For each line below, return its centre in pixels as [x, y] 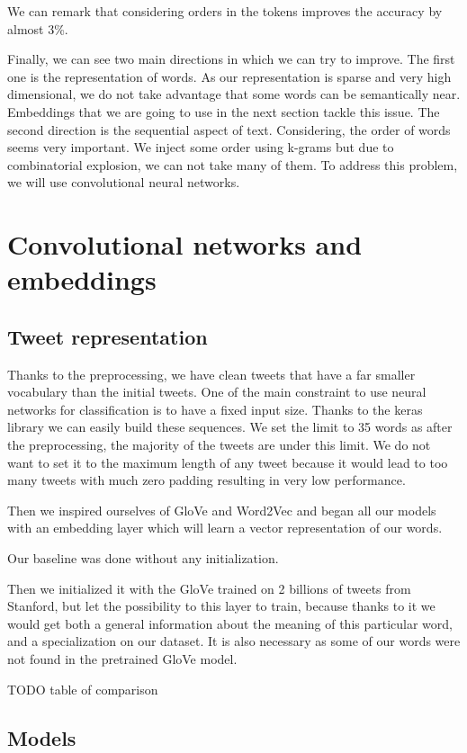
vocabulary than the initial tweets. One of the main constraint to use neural [217, 392]
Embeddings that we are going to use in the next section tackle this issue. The [224, 111]
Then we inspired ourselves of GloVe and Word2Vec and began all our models [222, 510]
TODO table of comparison [83, 689]
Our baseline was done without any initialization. [143, 558]
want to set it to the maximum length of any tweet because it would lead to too [228, 462]
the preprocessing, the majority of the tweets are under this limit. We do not [219, 445]
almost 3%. [38, 28]
